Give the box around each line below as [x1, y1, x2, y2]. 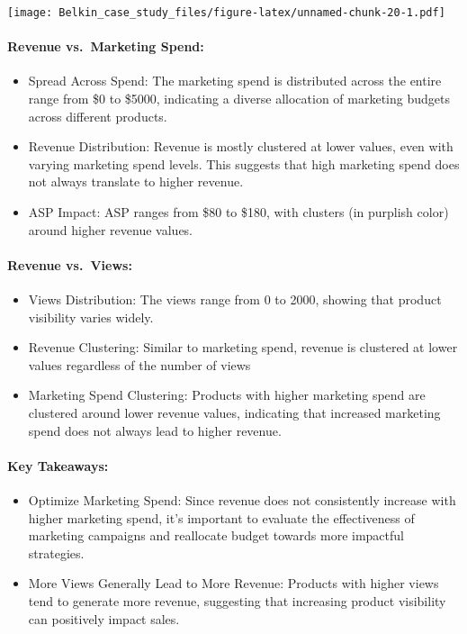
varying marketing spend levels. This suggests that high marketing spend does [28, 154, 460, 173]
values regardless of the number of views [28, 355, 251, 374]
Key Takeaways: [7, 456, 109, 475]
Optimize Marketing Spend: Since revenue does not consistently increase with [28, 490, 456, 509]
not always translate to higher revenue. [28, 172, 244, 191]
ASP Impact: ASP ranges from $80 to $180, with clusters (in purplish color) [28, 203, 449, 222]
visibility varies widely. [28, 307, 154, 326]
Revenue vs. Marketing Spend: [7, 37, 204, 56]
